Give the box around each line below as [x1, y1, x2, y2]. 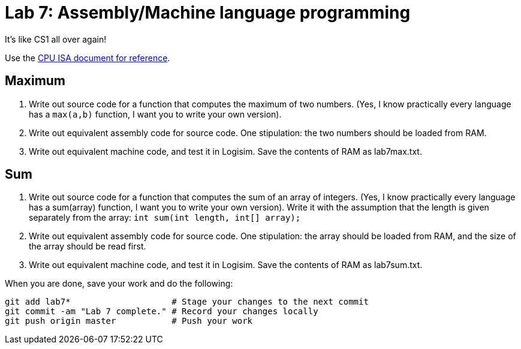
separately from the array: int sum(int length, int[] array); [29, 212, 301, 223]
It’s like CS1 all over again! [5, 34, 107, 44]
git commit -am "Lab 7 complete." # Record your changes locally [5, 306, 318, 317]
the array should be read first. [29, 241, 146, 252]
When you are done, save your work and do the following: [5, 278, 233, 289]
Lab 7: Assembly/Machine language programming [5, 2, 411, 23]
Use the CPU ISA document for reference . [5, 52, 170, 63]
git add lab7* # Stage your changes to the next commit [5, 297, 369, 307]
